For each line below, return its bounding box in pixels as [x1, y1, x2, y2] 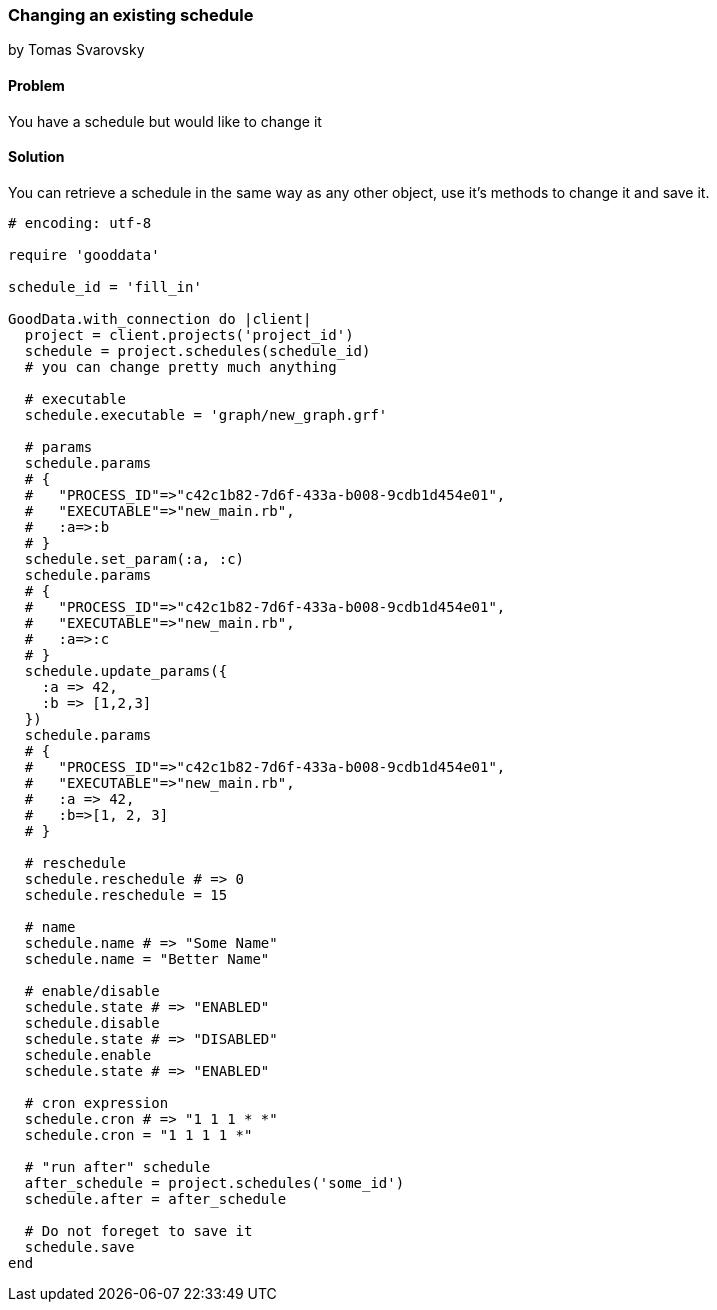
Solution [8, 148, 65, 166]
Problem [8, 76, 65, 94]
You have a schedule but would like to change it [8, 112, 322, 130]
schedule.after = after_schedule [24, 1190, 287, 1207]
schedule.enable [24, 1046, 152, 1063]
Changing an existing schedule [8, 5, 254, 25]
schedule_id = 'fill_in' [8, 278, 202, 295]
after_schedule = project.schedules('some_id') [24, 1174, 405, 1191]
